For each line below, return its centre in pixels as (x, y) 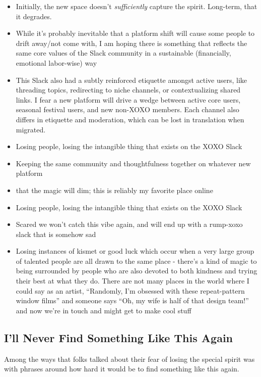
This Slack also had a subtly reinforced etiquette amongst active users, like (132, 80)
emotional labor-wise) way (56, 62)
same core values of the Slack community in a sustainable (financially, (123, 53)
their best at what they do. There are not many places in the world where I (133, 281)
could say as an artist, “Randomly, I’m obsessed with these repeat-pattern (130, 290)
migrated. (31, 129)
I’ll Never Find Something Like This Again (118, 337)
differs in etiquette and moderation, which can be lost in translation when (130, 119)
